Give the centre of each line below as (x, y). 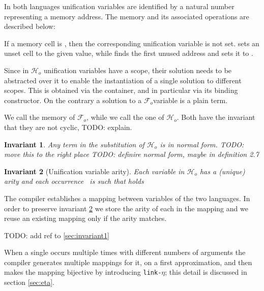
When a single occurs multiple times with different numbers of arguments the (125, 252)
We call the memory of (40, 117)
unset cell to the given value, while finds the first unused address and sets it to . (129, 53)
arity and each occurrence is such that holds (74, 181)
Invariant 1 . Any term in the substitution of (74, 144)
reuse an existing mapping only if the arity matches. (85, 218)
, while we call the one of (125, 117)
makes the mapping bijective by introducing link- (83, 272)
